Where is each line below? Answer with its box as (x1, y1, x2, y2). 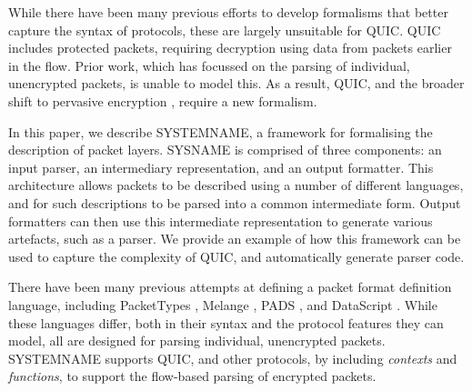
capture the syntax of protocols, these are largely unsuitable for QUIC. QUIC (8, 20, 441, 39)
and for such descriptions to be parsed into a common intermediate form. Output (8, 193, 461, 212)
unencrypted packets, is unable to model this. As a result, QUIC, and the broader (8, 74, 465, 93)
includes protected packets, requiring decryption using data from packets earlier (8, 38, 452, 57)
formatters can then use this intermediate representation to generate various (8, 211, 433, 230)
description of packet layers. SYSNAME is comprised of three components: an (8, 140, 442, 159)
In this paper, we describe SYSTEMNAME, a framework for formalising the (8, 122, 433, 141)
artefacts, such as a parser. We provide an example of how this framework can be (8, 229, 461, 248)
